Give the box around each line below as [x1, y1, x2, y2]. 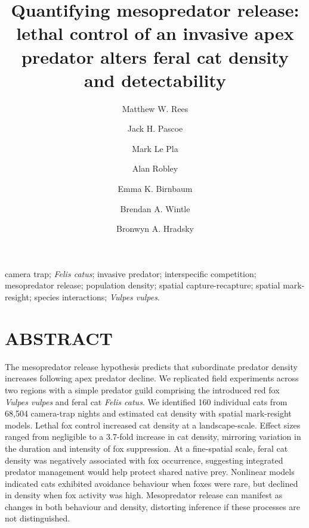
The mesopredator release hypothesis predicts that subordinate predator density [5, 360, 298, 372]
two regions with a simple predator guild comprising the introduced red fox [5, 383, 280, 396]
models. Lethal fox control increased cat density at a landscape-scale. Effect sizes [5, 418, 301, 431]
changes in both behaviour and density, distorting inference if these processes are [5, 500, 301, 513]
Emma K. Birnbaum [118, 182, 193, 195]
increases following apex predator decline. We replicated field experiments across [5, 372, 299, 384]
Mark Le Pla [132, 142, 178, 154]
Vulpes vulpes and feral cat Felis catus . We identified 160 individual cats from [5, 395, 288, 408]
